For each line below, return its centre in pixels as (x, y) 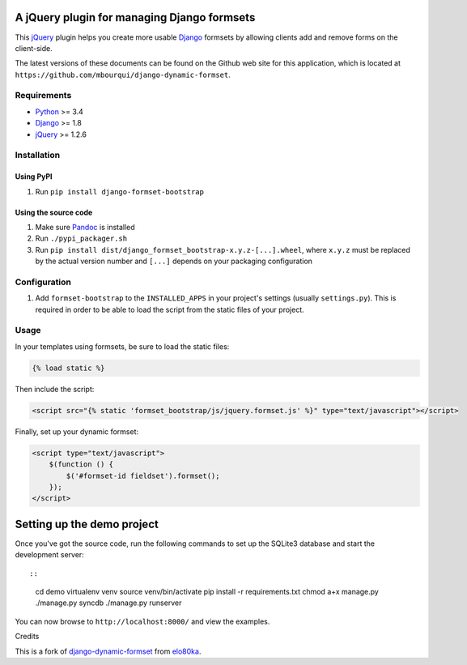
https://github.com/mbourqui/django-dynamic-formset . (123, 75)
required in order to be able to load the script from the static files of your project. (170, 309)
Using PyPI (34, 177)
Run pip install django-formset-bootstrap (119, 191)
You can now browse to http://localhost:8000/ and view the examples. (142, 621)
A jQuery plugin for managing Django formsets (135, 17)
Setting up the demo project (87, 524)
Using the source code (54, 212)
